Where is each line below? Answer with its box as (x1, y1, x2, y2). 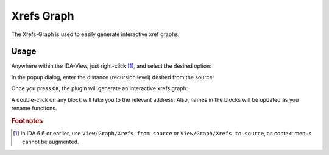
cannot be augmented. (22, 138, 79, 146)
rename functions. (11, 104, 57, 112)
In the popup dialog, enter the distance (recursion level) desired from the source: (11, 73, 214, 81)
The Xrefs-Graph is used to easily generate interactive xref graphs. (11, 31, 180, 38)
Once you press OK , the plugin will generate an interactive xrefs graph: (11, 85, 188, 92)
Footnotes (11, 117, 43, 125)
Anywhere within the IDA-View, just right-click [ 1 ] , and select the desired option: (11, 62, 211, 70)
